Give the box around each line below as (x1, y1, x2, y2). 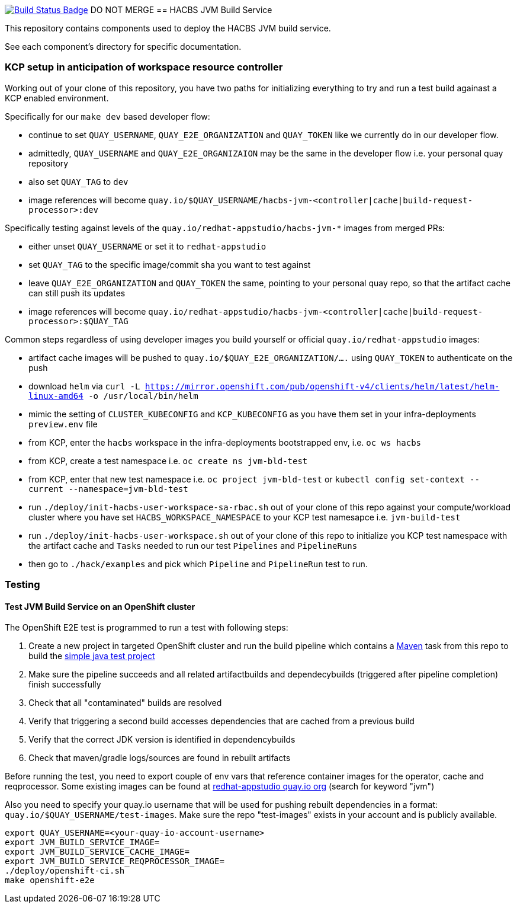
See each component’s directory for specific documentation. (5, 41, 242, 52)
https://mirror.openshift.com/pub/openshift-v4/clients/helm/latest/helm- (144, 381, 500, 391)
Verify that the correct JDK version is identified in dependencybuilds (28, 734, 296, 745)
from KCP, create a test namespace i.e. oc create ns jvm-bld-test (28, 455, 308, 466)
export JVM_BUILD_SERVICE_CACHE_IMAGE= (5, 847, 190, 857)
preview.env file (28, 418, 98, 429)
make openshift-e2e (5, 875, 95, 885)
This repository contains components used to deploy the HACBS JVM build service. (5, 23, 331, 33)
